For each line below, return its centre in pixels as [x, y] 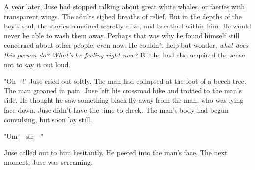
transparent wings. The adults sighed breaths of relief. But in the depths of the [123, 16]
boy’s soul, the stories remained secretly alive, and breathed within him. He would [127, 26]
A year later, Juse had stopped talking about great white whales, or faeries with [125, 6]
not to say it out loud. [37, 64]
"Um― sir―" [24, 136]
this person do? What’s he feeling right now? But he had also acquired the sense [125, 54]
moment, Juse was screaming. [48, 162]
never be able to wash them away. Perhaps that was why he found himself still [122, 35]
